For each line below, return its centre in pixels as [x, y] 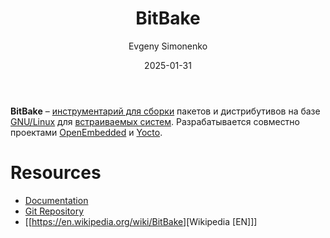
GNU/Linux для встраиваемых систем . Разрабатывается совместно [155, 121]
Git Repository [54, 211]
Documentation [56, 200]
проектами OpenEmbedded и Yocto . [86, 132]
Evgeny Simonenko [168, 46]
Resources [56, 173]
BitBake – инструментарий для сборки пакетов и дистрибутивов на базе [165, 111]
